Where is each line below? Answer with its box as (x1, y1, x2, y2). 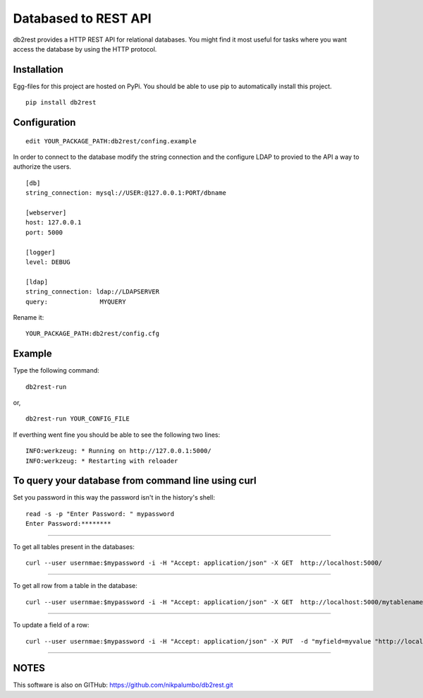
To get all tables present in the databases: (13, 542, 135, 550)
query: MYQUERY (25, 297, 126, 306)
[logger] (25, 248, 56, 256)
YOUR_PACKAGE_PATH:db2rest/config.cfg (25, 330, 160, 338)
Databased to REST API (13, 11, 152, 26)
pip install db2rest (25, 99, 97, 107)
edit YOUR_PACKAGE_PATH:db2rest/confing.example (25, 137, 197, 145)
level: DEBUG (25, 258, 70, 266)
